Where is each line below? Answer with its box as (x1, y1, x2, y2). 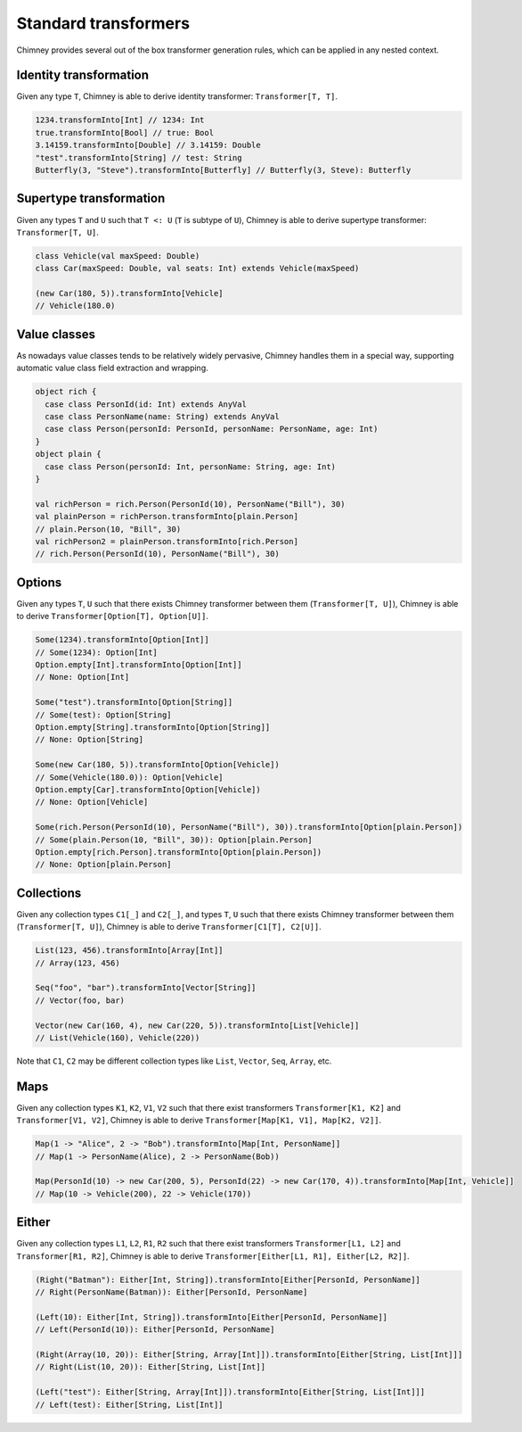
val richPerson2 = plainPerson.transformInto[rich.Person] (35, 536, 298, 546)
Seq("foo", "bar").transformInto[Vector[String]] (35, 982, 257, 993)
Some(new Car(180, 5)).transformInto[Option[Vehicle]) (35, 759, 280, 770)
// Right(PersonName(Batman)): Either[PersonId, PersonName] (35, 1287, 308, 1297)
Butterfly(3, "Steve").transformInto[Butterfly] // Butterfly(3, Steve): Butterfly (35, 165, 412, 175)
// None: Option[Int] (35, 672, 130, 683)
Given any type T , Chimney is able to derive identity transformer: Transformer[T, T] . (16, 91, 338, 102)
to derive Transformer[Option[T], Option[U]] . (16, 611, 209, 622)
